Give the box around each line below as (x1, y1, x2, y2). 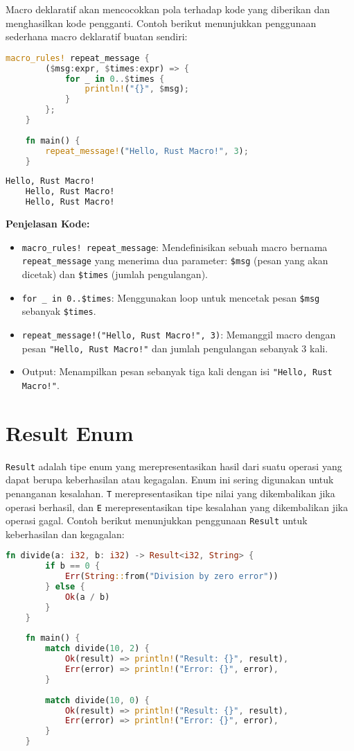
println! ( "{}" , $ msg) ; (85, 84, 189, 94)
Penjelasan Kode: (6, 216, 90, 231)
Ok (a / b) (64, 592, 110, 602)
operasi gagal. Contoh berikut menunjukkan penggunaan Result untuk (6, 513, 308, 528)
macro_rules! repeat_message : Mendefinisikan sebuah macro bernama (21, 239, 328, 254)
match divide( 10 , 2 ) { (45, 644, 150, 654)
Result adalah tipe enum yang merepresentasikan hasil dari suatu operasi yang (6, 458, 342, 473)
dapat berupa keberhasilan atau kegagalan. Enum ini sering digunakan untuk (6, 472, 334, 487)
